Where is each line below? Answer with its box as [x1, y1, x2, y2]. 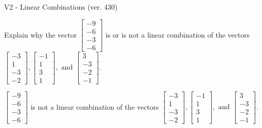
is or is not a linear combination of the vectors [106, 29, 250, 40]
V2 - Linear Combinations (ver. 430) [4, 2, 118, 12]
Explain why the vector [4, 29, 77, 40]
